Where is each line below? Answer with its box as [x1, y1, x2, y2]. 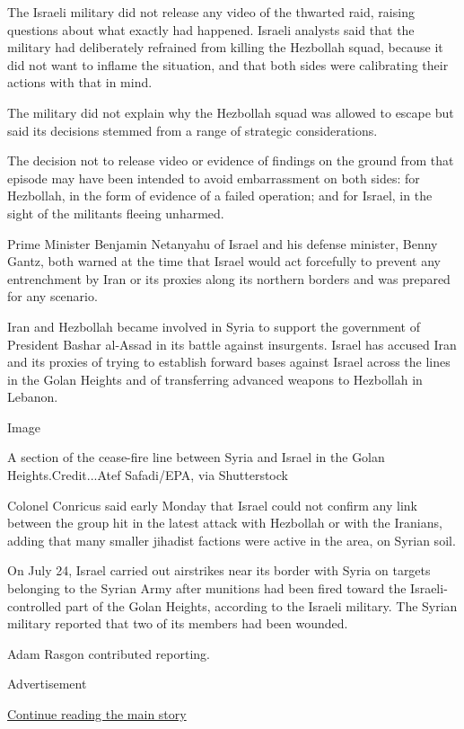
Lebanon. [7, 387, 58, 406]
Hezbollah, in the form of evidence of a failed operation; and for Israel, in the [7, 186, 433, 205]
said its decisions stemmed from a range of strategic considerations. [7, 120, 378, 139]
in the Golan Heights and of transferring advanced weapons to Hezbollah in [7, 369, 423, 388]
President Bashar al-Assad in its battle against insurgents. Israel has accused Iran [7, 334, 457, 353]
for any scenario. [7, 287, 98, 306]
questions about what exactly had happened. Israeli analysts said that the [7, 20, 415, 39]
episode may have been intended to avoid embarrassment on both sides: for [7, 168, 420, 187]
